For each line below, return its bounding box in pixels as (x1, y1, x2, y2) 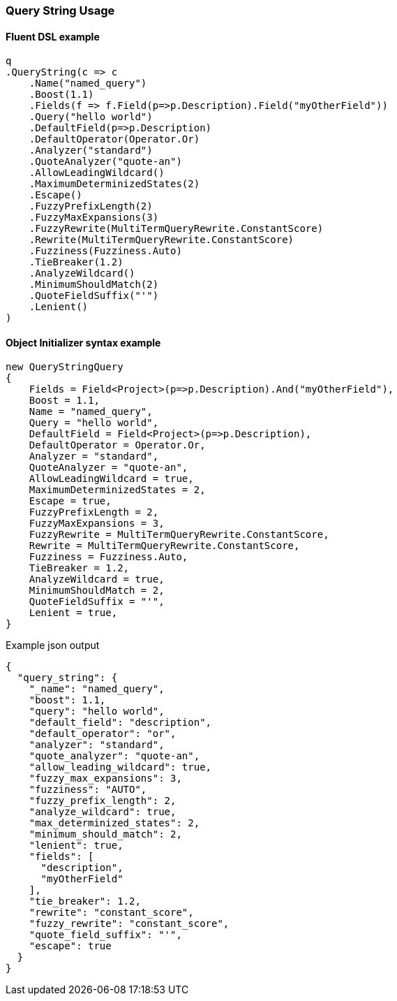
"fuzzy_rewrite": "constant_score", (29, 918, 230, 930)
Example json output (6, 639, 100, 652)
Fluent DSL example (6, 30, 100, 43)
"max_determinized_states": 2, (29, 817, 200, 829)
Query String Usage (6, 3, 115, 17)
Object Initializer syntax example (6, 336, 161, 349)
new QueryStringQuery (6, 361, 123, 373)
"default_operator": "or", (29, 728, 177, 740)
